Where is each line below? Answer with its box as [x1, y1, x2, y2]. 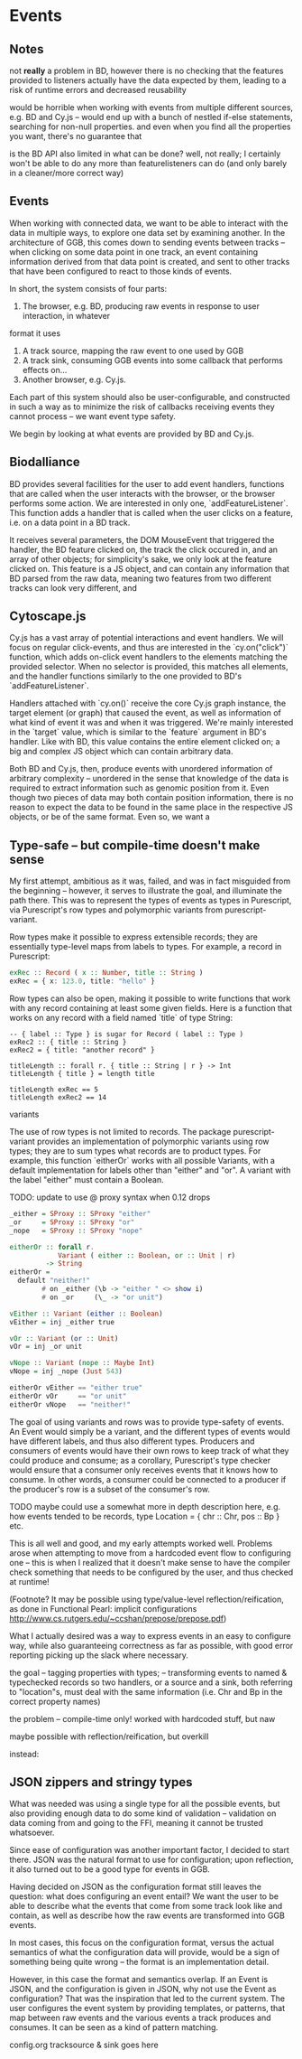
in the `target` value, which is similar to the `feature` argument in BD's [9, 726, 267, 737]
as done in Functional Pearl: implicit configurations [9, 1603, 197, 1614]
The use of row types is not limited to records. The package [9, 1127, 232, 1137]
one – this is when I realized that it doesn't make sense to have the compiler [9, 1557, 291, 1568]
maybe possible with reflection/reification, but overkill [9, 1731, 209, 1742]
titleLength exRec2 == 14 [9, 1093, 106, 1102]
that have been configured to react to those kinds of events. [9, 266, 233, 276]
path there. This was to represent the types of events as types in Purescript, [9, 895, 292, 906]
